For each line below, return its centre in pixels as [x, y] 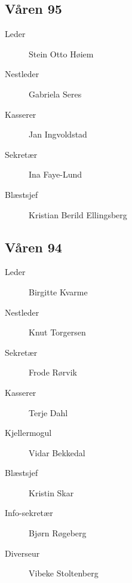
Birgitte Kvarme [58, 291]
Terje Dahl [48, 412]
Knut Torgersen [57, 332]
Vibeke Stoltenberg [64, 573]
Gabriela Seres [55, 94]
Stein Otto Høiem [61, 54]
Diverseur [22, 553]
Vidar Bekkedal [57, 452]
